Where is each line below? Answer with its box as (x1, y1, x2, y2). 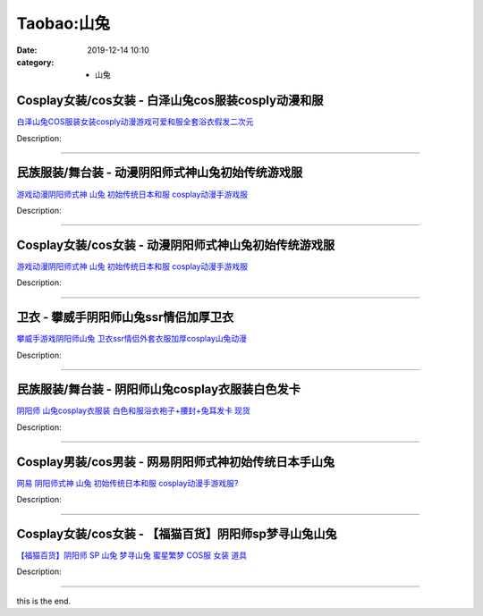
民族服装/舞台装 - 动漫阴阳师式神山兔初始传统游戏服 (16, 165, 303, 181)
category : (16, 56, 55, 67)
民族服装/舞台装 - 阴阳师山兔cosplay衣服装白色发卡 (16, 382, 301, 397)
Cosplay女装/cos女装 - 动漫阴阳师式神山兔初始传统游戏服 (16, 237, 335, 252)
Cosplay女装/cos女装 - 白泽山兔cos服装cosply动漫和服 (16, 93, 324, 108)
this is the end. (16, 595, 72, 606)
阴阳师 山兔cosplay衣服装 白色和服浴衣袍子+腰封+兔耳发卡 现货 (16, 405, 250, 416)
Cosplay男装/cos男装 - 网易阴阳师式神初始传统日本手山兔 (16, 454, 335, 469)
